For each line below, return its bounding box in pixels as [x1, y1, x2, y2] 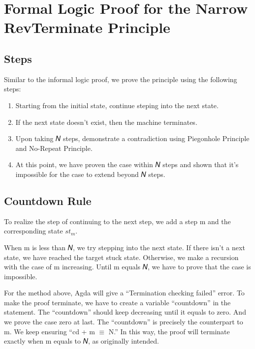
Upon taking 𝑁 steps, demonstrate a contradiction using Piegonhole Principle [15, 133, 250, 144]
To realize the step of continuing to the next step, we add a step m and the [4, 216, 231, 226]
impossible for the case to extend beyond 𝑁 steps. [15, 169, 165, 179]
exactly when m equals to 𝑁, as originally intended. [4, 336, 159, 346]
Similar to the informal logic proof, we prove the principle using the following [4, 74, 237, 84]
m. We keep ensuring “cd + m [4, 326, 95, 336]
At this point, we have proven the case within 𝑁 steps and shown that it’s [15, 159, 239, 170]
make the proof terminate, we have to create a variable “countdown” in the [4, 297, 231, 307]
